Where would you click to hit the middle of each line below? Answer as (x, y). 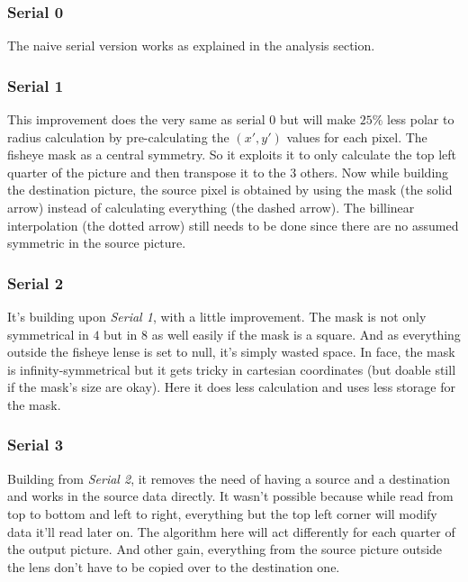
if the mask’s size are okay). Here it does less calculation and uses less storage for (231, 387)
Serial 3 (36, 445)
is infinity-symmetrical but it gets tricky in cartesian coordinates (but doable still (232, 369)
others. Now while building (374, 172)
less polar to (420, 119)
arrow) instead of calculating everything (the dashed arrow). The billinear (211, 207)
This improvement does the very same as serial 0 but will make (181, 119)
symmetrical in (48, 334)
